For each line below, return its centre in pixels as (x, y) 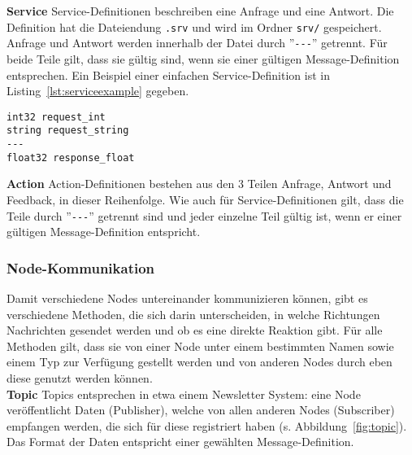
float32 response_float (71, 157)
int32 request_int (56, 117)
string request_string (68, 131)
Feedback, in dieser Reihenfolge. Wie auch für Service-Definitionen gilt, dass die (205, 199)
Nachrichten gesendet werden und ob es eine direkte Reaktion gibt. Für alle (195, 330)
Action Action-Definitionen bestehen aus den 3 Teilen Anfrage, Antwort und (199, 184)
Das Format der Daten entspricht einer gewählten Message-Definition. (180, 442)
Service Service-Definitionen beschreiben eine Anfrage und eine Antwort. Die (200, 11)
